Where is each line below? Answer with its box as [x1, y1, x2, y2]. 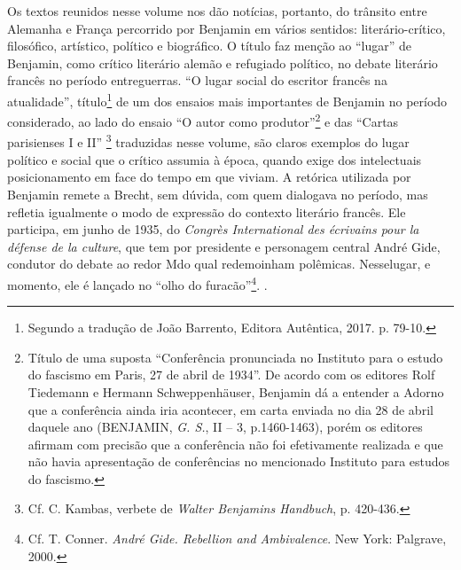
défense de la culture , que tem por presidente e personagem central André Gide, [7, 237, 441, 255]
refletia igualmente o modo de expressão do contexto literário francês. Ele [7, 202, 406, 221]
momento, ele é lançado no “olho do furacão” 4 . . [7, 272, 268, 293]
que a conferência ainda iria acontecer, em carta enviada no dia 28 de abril [27, 400, 434, 418]
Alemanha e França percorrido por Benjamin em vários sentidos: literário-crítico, [7, 19, 446, 37]
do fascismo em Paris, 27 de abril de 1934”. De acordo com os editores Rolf [27, 365, 435, 384]
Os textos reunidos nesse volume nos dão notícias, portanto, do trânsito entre [7, 2, 427, 20]
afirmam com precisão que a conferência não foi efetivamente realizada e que [27, 434, 443, 453]
